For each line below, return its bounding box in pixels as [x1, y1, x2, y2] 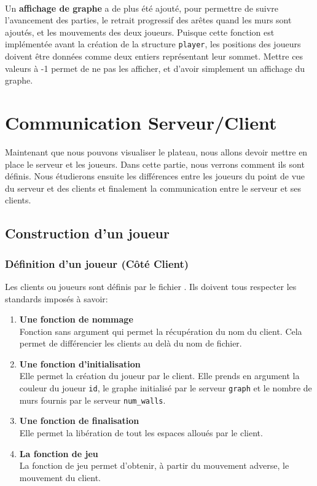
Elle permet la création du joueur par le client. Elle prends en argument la [19, 369, 300, 382]
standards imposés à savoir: [5, 292, 108, 305]
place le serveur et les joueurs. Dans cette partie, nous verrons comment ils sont [5, 157, 305, 170]
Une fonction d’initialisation [19, 357, 141, 370]
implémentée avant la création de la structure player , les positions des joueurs [5, 37, 301, 50]
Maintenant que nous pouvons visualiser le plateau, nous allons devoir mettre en [5, 145, 308, 158]
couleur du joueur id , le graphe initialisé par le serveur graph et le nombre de [19, 382, 312, 394]
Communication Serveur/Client [5, 110, 277, 135]
